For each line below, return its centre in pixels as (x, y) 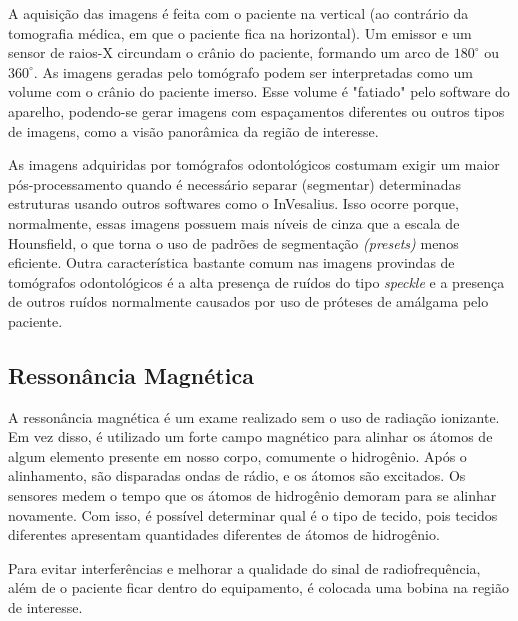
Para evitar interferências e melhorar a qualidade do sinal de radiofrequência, (244, 567)
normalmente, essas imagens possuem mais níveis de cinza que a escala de (234, 222)
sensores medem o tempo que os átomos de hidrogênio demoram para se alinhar (252, 495)
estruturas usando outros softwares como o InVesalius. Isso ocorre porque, (233, 203)
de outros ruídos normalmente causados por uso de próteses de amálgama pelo (248, 301)
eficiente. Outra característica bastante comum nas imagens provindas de (231, 262)
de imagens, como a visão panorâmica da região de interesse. (193, 130)
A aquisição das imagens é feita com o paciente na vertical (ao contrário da (238, 13)
